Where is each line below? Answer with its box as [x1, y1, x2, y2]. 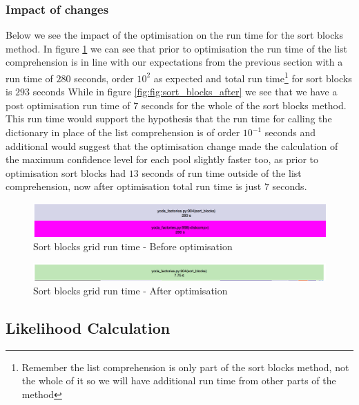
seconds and [264, 125, 316, 140]
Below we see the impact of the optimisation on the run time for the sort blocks [6, 28, 344, 42]
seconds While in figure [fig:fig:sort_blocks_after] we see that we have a [32, 84, 338, 99]
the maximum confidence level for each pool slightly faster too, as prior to [6, 152, 319, 167]
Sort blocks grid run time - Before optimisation [33, 239, 233, 254]
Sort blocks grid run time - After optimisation [33, 283, 228, 297]
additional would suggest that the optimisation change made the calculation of [6, 138, 338, 153]
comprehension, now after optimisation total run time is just [6, 179, 262, 194]
